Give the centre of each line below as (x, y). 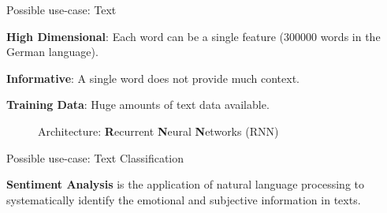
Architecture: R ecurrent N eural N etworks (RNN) (158, 131)
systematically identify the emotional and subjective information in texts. (184, 199)
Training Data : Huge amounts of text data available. (138, 105)
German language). (52, 52)
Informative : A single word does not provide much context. (153, 78)
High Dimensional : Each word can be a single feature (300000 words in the (193, 36)
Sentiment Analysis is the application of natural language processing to (185, 184)
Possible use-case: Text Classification (95, 157)
